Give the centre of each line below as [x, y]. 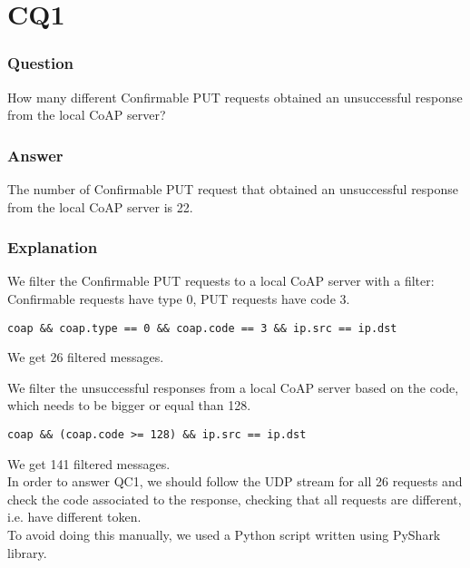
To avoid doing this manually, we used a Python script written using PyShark [224, 535]
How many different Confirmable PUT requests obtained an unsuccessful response [235, 97]
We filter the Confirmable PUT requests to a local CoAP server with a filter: [221, 281]
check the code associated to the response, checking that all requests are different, [235, 499]
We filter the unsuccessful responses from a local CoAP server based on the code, [233, 387]
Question [41, 63]
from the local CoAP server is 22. [100, 206]
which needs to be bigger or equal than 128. [129, 405]
